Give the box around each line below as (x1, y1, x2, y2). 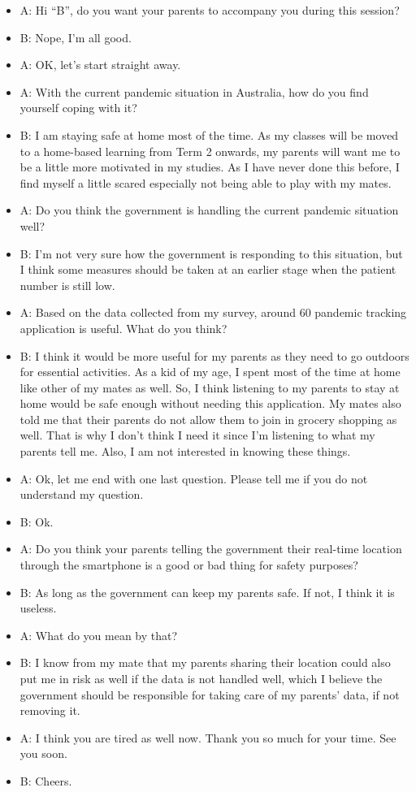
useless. (19, 599, 57, 617)
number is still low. (19, 276, 115, 293)
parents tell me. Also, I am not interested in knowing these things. (19, 443, 351, 460)
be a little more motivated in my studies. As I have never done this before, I (19, 158, 400, 175)
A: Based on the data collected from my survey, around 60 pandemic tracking (19, 304, 407, 321)
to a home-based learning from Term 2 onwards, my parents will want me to (19, 142, 401, 159)
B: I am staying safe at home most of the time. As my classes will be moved (19, 126, 399, 143)
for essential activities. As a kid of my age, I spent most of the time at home (19, 363, 401, 380)
